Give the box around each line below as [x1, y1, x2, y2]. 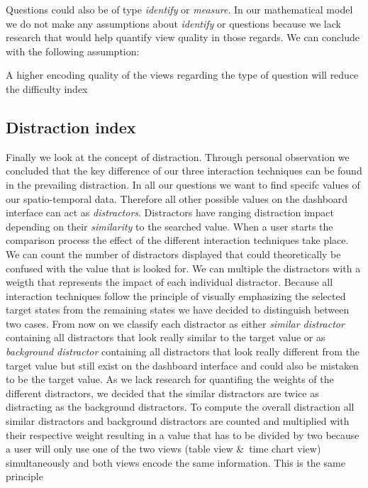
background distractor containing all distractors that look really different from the [6, 344, 360, 359]
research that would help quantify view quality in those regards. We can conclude [6, 30, 359, 45]
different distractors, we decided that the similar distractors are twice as [6, 385, 319, 400]
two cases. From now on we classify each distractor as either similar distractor [6, 316, 345, 331]
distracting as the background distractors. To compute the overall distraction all [6, 399, 355, 414]
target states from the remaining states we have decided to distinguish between [6, 302, 350, 317]
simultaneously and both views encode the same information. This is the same [6, 455, 345, 470]
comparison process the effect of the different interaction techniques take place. [6, 233, 349, 248]
